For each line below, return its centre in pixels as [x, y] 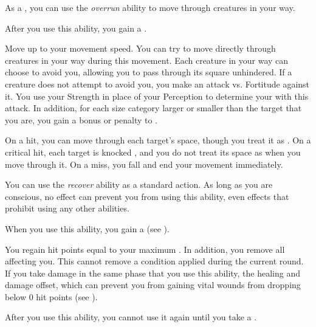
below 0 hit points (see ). [51, 296]
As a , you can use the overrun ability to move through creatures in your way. [150, 7]
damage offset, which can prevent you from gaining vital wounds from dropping [153, 285]
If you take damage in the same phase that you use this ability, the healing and [153, 273]
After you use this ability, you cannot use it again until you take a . [131, 317]
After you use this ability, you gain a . [76, 28]
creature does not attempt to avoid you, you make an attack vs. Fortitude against [157, 84]
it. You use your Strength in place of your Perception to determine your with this [157, 96]
